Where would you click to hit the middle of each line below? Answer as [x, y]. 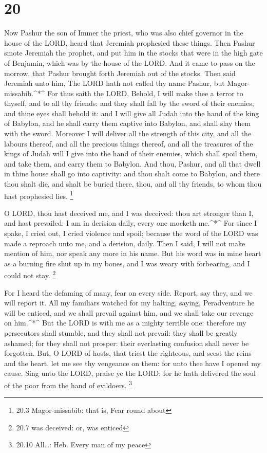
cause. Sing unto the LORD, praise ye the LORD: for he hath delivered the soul [130, 373]
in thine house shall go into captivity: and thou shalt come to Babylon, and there [132, 174]
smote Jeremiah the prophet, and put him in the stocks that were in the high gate [133, 53]
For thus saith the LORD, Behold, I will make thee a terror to [145, 93]
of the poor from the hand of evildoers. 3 [68, 384]
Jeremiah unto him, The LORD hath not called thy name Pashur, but [115, 83]
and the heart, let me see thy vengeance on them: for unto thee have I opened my [132, 363]
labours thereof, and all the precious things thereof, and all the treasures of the [129, 143]
